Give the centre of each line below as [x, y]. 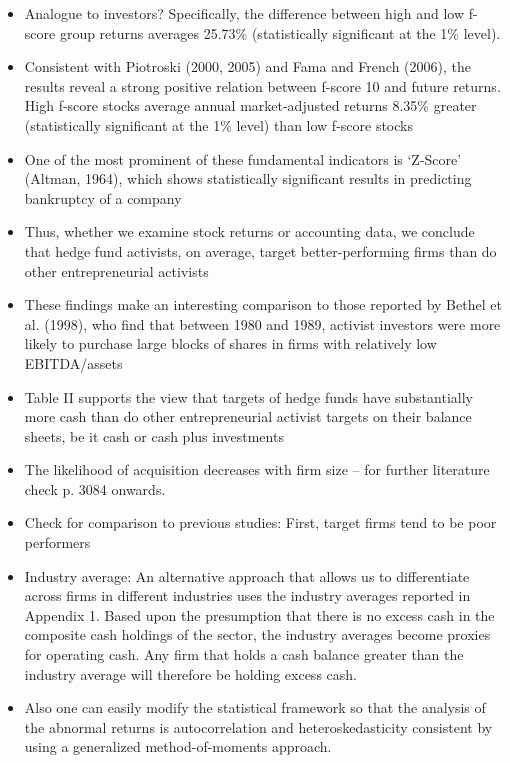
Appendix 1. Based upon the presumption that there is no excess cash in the [259, 614]
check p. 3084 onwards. [95, 488]
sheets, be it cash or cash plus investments [154, 435]
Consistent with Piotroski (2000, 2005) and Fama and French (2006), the [247, 66]
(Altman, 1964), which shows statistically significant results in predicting [248, 178]
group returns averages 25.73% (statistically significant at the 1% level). [280, 32]
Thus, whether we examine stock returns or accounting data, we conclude [249, 231]
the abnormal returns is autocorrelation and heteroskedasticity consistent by [258, 726]
